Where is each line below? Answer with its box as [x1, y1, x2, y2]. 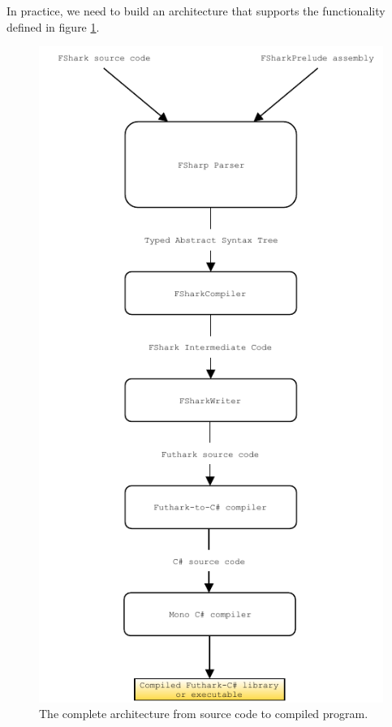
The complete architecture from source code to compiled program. [39, 705, 368, 722]
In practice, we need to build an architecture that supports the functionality [6, 2, 386, 19]
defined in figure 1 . [6, 18, 100, 35]
